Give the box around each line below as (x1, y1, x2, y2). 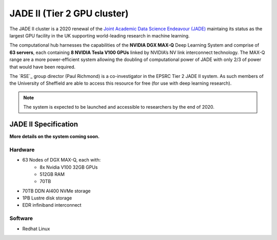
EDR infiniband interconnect (22, 202, 82, 208)
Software (9, 215, 33, 222)
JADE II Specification (9, 119, 78, 128)
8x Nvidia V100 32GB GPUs (39, 164, 98, 170)
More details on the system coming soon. (9, 133, 100, 139)
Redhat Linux (22, 226, 50, 232)
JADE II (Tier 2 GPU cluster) (9, 8, 129, 19)
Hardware (9, 146, 35, 153)
